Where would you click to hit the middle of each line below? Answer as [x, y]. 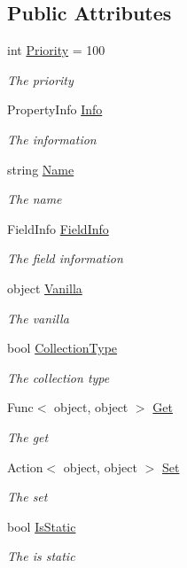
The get [28, 436]
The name [35, 199]
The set [27, 497]
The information [52, 139]
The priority [40, 79]
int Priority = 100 [56, 50]
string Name [41, 169]
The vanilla [38, 318]
